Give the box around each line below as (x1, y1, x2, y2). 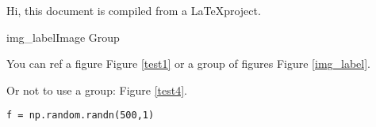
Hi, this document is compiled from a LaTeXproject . (6, 2, 261, 18)
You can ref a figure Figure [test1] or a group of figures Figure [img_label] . (6, 55, 371, 72)
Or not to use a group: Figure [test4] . (6, 81, 188, 98)
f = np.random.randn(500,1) (6, 110, 155, 121)
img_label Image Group (6, 28, 120, 45)
